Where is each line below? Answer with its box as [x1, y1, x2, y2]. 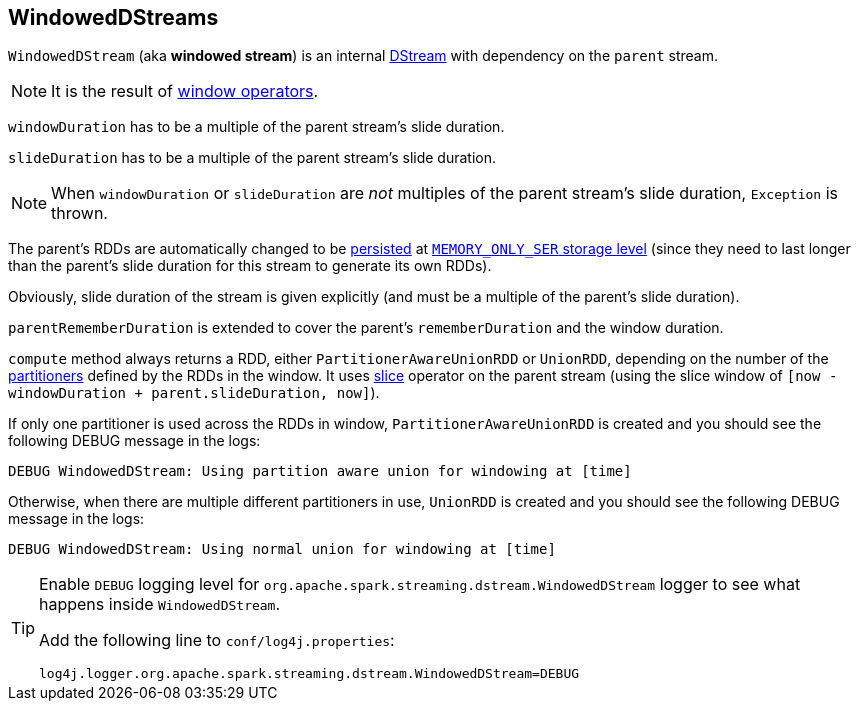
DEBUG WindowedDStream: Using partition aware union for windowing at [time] [8, 463, 632, 480]
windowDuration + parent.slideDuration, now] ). [8, 384, 380, 402]
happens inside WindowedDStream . [39, 594, 281, 615]
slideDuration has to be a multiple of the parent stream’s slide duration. [8, 149, 496, 167]
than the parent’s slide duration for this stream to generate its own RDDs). [8, 257, 492, 275]
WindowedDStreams [8, 5, 219, 30]
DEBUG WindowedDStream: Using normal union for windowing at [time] [8, 541, 556, 558]
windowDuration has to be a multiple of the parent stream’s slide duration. [8, 118, 505, 136]
